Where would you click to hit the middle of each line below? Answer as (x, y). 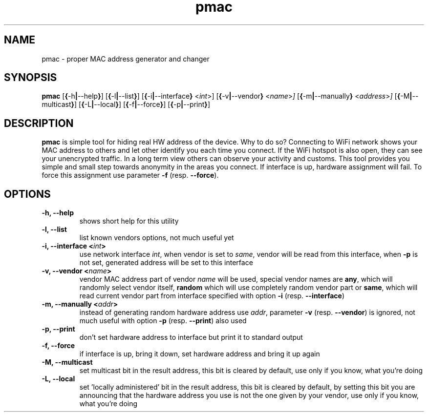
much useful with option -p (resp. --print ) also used (163, 321)
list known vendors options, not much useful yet (157, 238)
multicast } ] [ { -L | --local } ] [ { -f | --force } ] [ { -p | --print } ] (126, 104)
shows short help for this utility (129, 221)
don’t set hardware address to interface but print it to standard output (191, 337)
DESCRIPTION (39, 123)
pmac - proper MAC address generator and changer (126, 59)
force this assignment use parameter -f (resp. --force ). (130, 175)
